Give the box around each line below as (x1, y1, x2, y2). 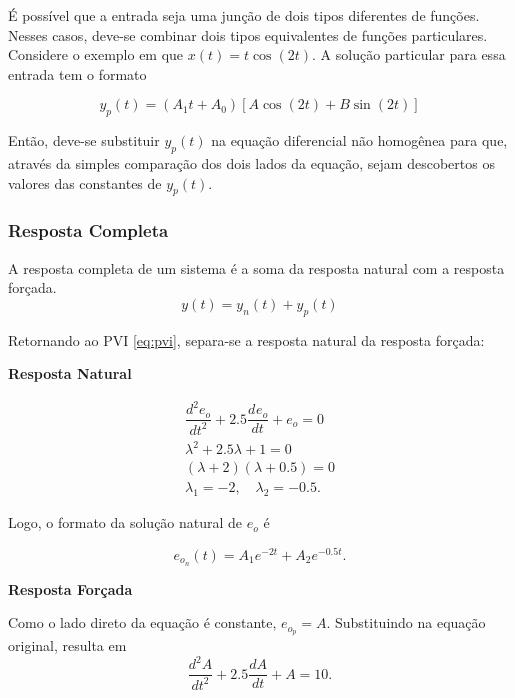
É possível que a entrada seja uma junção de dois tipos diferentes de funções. (8, 5, 480, 25)
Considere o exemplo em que (8, 44, 184, 65)
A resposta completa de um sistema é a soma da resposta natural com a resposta (8, 257, 505, 278)
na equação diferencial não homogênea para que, (211, 130, 508, 151)
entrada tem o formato (8, 63, 147, 84)
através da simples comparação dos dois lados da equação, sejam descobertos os (8, 152, 495, 173)
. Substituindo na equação (326, 612, 486, 633)
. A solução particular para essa (312, 44, 506, 65)
